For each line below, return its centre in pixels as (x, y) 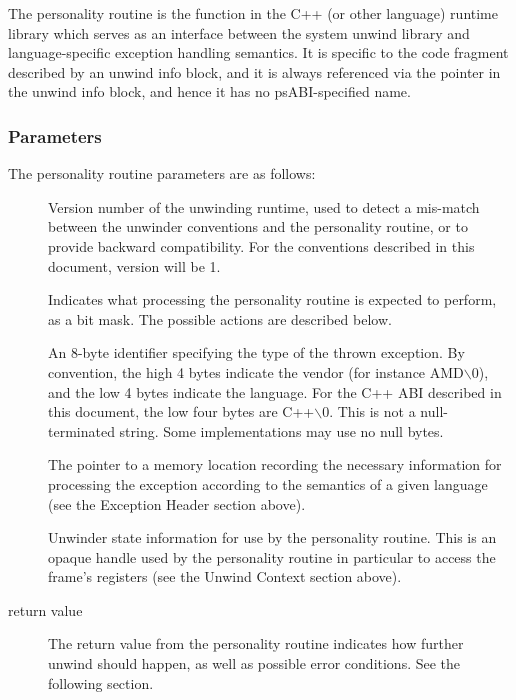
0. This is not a (369, 411)
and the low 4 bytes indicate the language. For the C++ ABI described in (275, 391)
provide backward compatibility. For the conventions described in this (261, 245)
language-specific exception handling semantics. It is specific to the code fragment (258, 52)
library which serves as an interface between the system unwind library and (239, 32)
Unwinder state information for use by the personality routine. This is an (272, 537)
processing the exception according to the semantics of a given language (268, 483)
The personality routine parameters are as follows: (162, 173)
